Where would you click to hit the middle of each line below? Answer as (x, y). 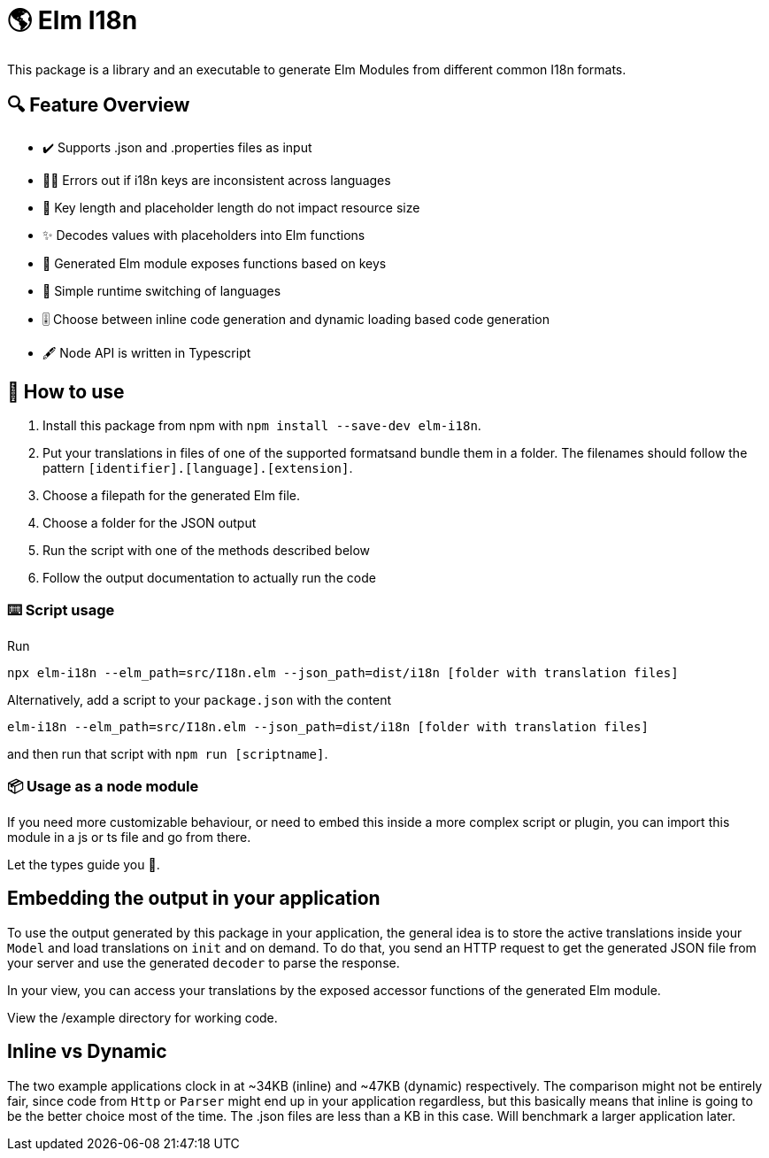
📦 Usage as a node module (103, 786)
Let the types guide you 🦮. (84, 864)
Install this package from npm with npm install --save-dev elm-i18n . (262, 426)
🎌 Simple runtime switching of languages (162, 290)
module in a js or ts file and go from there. (129, 837)
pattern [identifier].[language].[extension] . (198, 468)
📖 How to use (66, 392)
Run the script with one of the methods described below (207, 551)
